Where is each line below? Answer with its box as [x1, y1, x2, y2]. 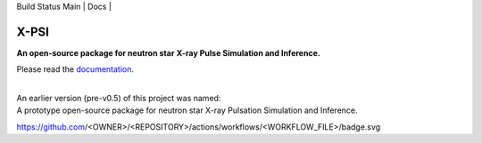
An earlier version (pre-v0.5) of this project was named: [16, 93, 221, 104]
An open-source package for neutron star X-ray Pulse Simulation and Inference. [16, 47, 320, 58]
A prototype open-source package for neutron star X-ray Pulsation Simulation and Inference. [16, 105, 358, 115]
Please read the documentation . [16, 64, 134, 75]
